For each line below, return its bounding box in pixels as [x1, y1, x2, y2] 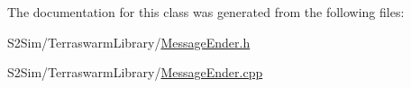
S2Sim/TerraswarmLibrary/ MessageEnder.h [7, 32, 251, 51]
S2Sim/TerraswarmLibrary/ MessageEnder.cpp [7, 63, 263, 82]
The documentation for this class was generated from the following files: [7, 3, 405, 21]
